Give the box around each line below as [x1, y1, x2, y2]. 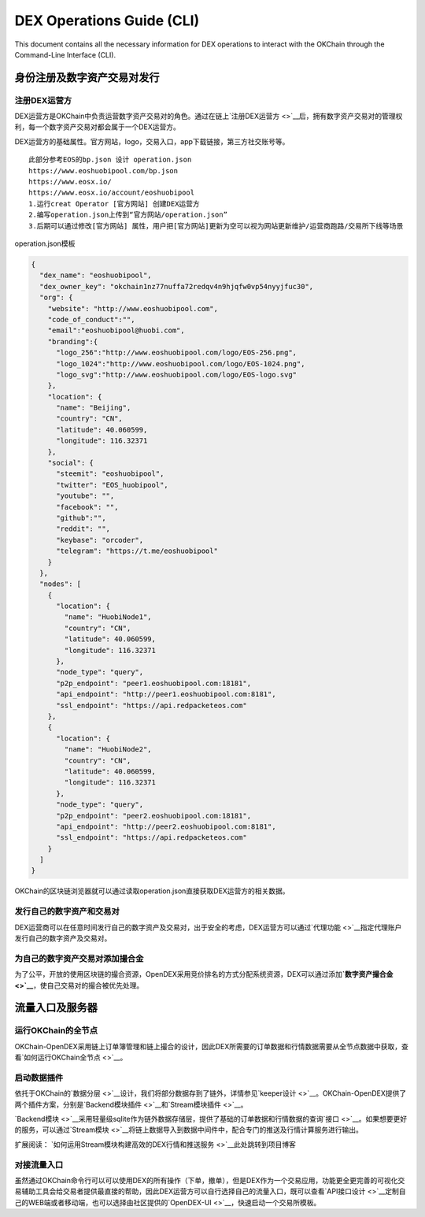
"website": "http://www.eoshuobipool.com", [47, 304, 218, 313]
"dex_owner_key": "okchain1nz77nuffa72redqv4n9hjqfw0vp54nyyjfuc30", [39, 282, 314, 291]
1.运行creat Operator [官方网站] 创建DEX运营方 [28, 199, 200, 208]
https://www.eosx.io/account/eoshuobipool [28, 188, 195, 197]
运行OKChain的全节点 [14, 1025, 98, 1036]
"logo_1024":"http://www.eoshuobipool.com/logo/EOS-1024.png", [56, 359, 305, 368]
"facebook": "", [56, 503, 119, 511]
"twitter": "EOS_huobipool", [56, 480, 168, 489]
